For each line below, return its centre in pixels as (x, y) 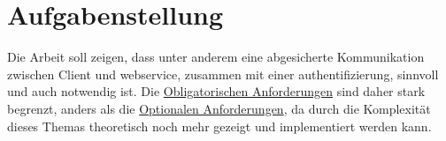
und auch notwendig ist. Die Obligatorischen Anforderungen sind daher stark (216, 91)
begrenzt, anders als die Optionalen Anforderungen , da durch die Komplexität (219, 108)
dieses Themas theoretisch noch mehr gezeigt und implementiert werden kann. (219, 126)
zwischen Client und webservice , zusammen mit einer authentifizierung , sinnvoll (223, 74)
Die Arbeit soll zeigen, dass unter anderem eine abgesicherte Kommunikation (216, 57)
